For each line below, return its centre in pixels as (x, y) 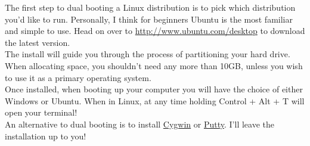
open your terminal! (41, 112)
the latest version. (38, 42)
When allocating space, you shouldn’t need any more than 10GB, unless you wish (154, 65)
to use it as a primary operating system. (78, 77)
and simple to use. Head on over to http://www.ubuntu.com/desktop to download (155, 31)
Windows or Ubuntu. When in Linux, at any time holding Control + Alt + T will (155, 100)
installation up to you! (46, 136)
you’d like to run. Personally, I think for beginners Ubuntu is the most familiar (149, 19)
